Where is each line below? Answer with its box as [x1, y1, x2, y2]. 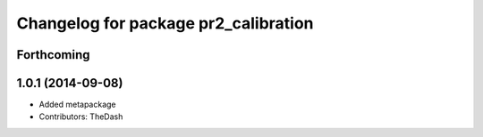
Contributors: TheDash [38, 111, 123, 122]
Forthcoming [16, 47, 90, 62]
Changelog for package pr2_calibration [16, 13, 314, 33]
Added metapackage [38, 99, 116, 110]
